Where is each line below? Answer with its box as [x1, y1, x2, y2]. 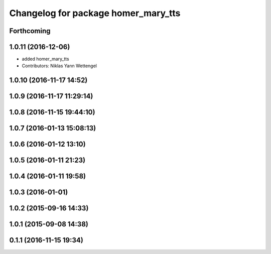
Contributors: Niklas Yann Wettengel [22, 63, 97, 69]
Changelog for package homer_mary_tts [9, 8, 181, 19]
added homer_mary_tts [22, 56, 70, 62]
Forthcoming [9, 27, 51, 35]
